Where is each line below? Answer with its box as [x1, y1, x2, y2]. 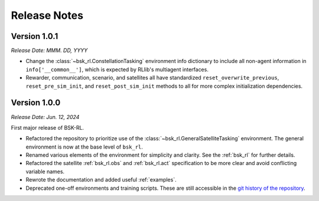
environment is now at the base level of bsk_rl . [25, 143, 143, 150]
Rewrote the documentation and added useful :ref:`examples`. [25, 176, 177, 183]
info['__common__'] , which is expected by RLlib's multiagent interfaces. [25, 65, 209, 73]
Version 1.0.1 [11, 31, 58, 41]
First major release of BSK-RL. [11, 124, 84, 131]
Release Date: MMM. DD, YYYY [11, 47, 88, 54]
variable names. [25, 168, 65, 175]
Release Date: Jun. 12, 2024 [11, 113, 80, 120]
